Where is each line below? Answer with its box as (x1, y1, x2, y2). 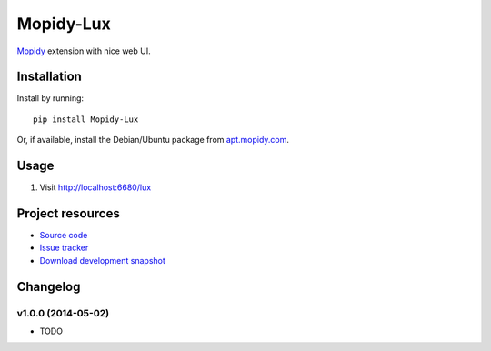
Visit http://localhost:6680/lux (39, 182, 152, 193)
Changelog (16, 278, 81, 295)
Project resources (16, 206, 120, 221)
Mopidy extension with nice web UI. (16, 45, 151, 56)
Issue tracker (39, 242, 89, 254)
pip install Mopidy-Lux (33, 114, 139, 125)
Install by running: (16, 93, 85, 104)
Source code (39, 230, 88, 241)
